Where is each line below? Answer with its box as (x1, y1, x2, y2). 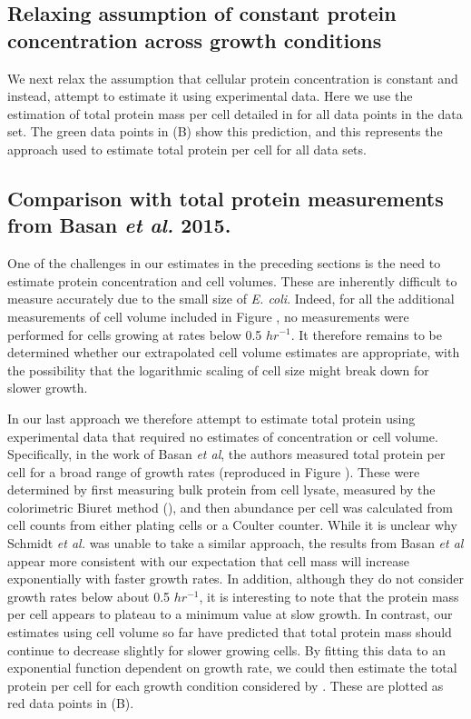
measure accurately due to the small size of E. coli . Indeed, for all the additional (7, 289, 455, 308)
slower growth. (7, 378, 88, 397)
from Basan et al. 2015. (7, 211, 231, 239)
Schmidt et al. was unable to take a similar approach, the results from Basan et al (7, 534, 464, 553)
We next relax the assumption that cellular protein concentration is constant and (7, 68, 458, 87)
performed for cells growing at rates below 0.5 (7, 325, 262, 344)
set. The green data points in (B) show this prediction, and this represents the (7, 122, 443, 141)
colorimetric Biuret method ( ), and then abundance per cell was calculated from (7, 497, 453, 516)
